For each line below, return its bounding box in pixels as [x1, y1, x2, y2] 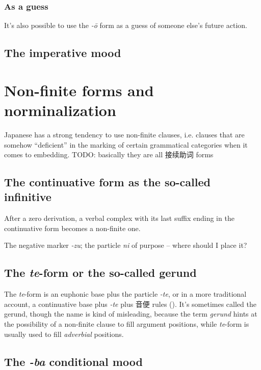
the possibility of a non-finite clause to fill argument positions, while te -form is [4, 319, 249, 329]
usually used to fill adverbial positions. [4, 328, 124, 339]
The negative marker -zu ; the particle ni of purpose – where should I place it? [4, 240, 247, 250]
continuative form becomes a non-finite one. [4, 222, 141, 233]
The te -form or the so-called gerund [4, 265, 197, 280]
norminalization [4, 99, 116, 120]
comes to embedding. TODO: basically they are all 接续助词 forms [4, 149, 214, 160]
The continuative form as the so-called [4, 174, 211, 190]
